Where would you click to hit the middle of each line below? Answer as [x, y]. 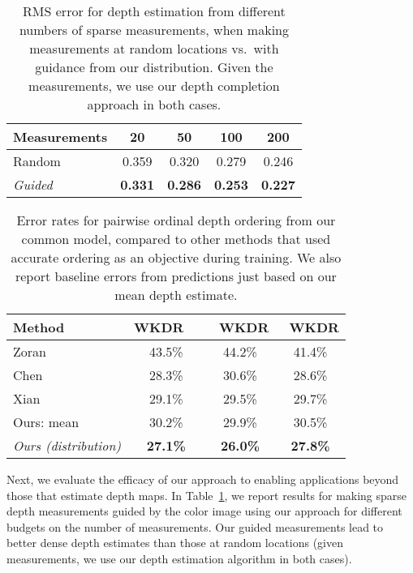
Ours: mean [46, 422]
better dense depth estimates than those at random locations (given [175, 543]
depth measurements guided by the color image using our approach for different [204, 511]
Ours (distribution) [67, 445]
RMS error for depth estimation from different [154, 11]
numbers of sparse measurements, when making [154, 30]
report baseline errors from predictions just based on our [176, 276]
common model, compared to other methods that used [176, 239]
